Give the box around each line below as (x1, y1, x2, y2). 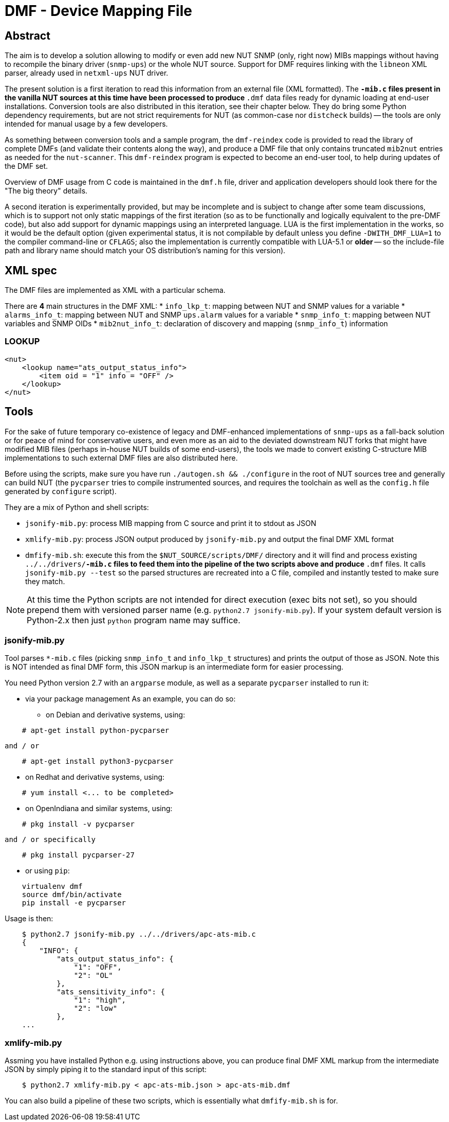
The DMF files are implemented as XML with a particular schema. (5, 286, 226, 295)
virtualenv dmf (22, 882, 83, 891)
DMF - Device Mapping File (5, 2, 192, 20)
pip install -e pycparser (22, 899, 126, 907)
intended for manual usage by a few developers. (5, 119, 168, 129)
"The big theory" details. (5, 186, 88, 196)
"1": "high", (73, 996, 126, 1005)
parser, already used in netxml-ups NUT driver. (5, 68, 169, 78)
